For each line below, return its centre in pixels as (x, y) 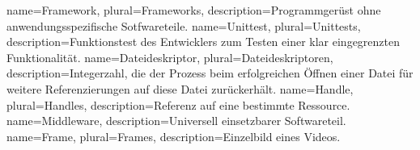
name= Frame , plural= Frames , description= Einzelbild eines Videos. (174, 136)
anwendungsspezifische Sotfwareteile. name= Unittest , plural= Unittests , (184, 25)
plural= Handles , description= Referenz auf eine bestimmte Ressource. (178, 104)
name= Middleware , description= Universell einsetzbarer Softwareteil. (176, 121)
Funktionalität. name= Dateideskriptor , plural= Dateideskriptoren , (170, 57)
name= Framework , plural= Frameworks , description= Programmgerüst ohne (194, 10)
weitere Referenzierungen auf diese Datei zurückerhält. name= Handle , (180, 88)
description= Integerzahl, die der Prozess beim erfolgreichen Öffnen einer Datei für (210, 73)
